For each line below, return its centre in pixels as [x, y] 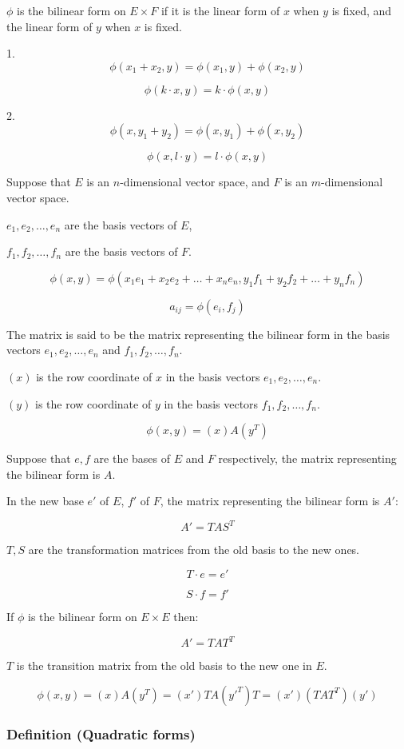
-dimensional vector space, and [195, 182]
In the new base [45, 501]
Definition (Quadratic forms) [101, 733]
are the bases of [132, 458]
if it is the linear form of [220, 10]
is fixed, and [362, 10]
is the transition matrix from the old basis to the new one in [164, 665]
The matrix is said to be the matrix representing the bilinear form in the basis [198, 334]
